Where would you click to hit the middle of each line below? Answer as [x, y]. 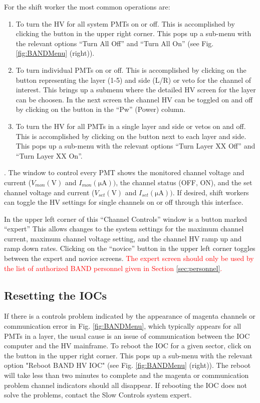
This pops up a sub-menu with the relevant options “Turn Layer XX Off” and [136, 146]
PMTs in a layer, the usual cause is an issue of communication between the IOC [127, 335]
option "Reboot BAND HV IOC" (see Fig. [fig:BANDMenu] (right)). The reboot [127, 365]
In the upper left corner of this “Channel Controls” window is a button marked [126, 219]
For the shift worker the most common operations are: [87, 7]
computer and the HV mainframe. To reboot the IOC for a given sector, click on [128, 346]
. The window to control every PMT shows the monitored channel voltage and [124, 172]
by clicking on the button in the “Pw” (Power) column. [101, 109]
